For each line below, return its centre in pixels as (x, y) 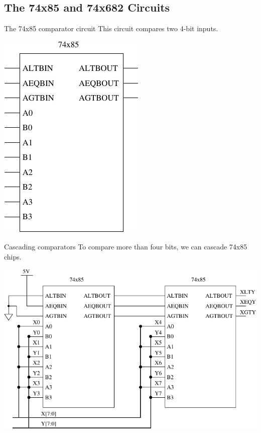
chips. (13, 256)
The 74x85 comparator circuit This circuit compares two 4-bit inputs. (111, 28)
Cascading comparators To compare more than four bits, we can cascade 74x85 (126, 247)
